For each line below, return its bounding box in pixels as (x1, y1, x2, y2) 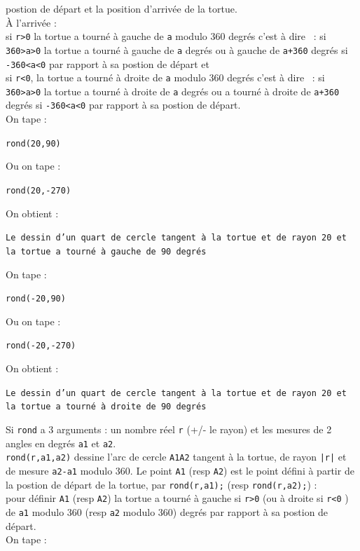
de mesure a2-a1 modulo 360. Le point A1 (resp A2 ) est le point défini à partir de (6, 463, 354, 477)
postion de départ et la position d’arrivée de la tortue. (6, 1, 237, 15)
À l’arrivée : (6, 15, 57, 29)
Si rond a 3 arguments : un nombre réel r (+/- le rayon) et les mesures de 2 (6, 421, 332, 436)
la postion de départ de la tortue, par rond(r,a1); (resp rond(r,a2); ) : (6, 477, 317, 491)
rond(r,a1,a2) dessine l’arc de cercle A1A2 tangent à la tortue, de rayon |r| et (6, 449, 347, 464)
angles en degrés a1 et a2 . (6, 435, 116, 450)
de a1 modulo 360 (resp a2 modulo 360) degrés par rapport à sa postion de (6, 504, 328, 519)
